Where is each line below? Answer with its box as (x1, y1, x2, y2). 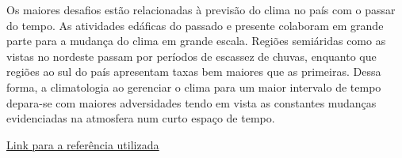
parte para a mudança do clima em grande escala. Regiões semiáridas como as (6, 32, 386, 49)
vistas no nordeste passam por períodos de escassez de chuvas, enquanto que (6, 47, 377, 64)
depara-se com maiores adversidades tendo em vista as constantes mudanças (6, 94, 377, 111)
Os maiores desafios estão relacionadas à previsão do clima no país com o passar (6, 2, 396, 17)
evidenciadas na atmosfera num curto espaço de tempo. (6, 110, 275, 126)
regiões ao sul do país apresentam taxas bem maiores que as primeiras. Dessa (6, 63, 381, 80)
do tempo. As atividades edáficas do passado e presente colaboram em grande (6, 17, 384, 33)
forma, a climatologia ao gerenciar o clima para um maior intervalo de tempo (6, 78, 381, 95)
